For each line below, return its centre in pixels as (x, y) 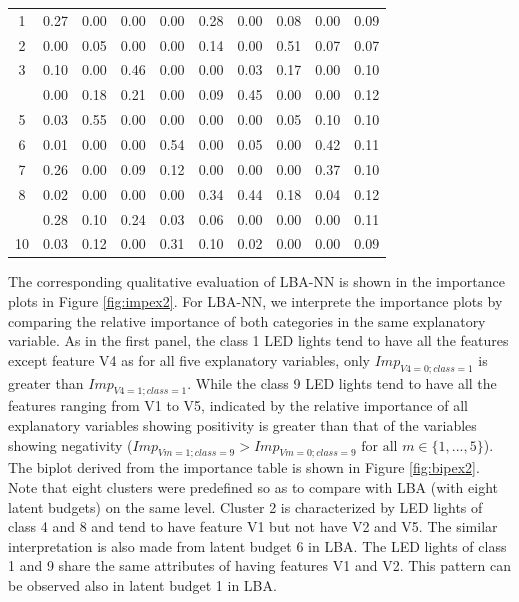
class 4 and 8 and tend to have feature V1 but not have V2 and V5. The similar (253, 526)
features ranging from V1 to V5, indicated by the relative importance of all (238, 405)
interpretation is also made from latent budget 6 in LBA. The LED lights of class (257, 545)
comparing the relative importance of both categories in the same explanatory (247, 320)
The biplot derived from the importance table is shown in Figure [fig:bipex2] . (244, 467)
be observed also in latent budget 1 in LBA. (142, 584)
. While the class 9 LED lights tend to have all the (342, 382)
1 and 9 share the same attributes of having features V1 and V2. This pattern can (259, 565)
